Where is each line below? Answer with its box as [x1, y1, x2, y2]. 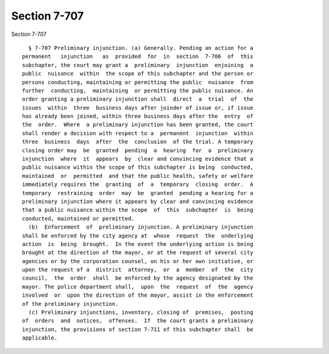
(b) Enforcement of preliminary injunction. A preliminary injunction [28, 224, 253, 231]
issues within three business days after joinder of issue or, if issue [22, 104, 253, 111]
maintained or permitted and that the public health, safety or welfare [22, 172, 253, 179]
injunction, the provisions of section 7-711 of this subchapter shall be [22, 326, 253, 333]
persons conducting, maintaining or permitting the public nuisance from [22, 79, 253, 85]
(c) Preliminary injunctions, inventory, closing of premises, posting [28, 309, 253, 316]
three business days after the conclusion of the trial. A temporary [22, 138, 253, 146]
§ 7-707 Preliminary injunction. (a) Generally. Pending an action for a [28, 44, 253, 51]
